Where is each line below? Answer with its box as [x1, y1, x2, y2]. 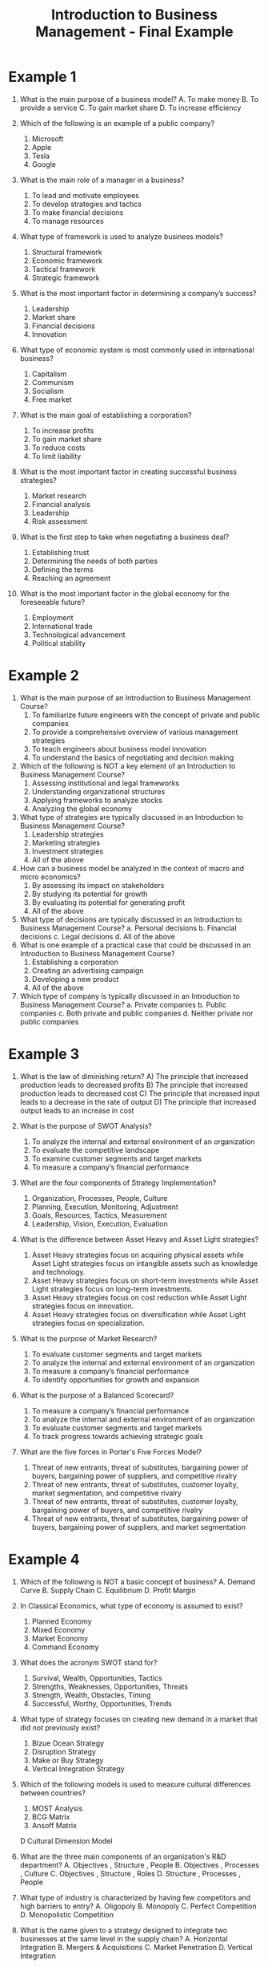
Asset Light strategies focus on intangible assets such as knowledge [31, 1258, 258, 1268]
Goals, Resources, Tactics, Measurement [31, 1210, 167, 1220]
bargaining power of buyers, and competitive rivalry [31, 1505, 203, 1515]
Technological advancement [31, 630, 126, 639]
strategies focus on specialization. [31, 1318, 146, 1328]
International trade [31, 621, 94, 631]
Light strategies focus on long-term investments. [31, 1284, 193, 1293]
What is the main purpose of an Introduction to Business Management [19, 692, 251, 703]
